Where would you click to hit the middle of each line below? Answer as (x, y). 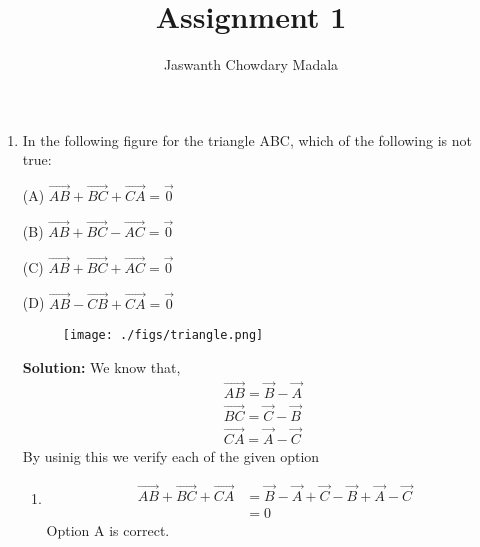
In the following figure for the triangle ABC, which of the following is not (247, 139)
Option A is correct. (108, 530)
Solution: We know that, (101, 366)
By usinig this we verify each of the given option (171, 456)
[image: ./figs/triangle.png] (163, 335)
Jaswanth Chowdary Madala (251, 64)
